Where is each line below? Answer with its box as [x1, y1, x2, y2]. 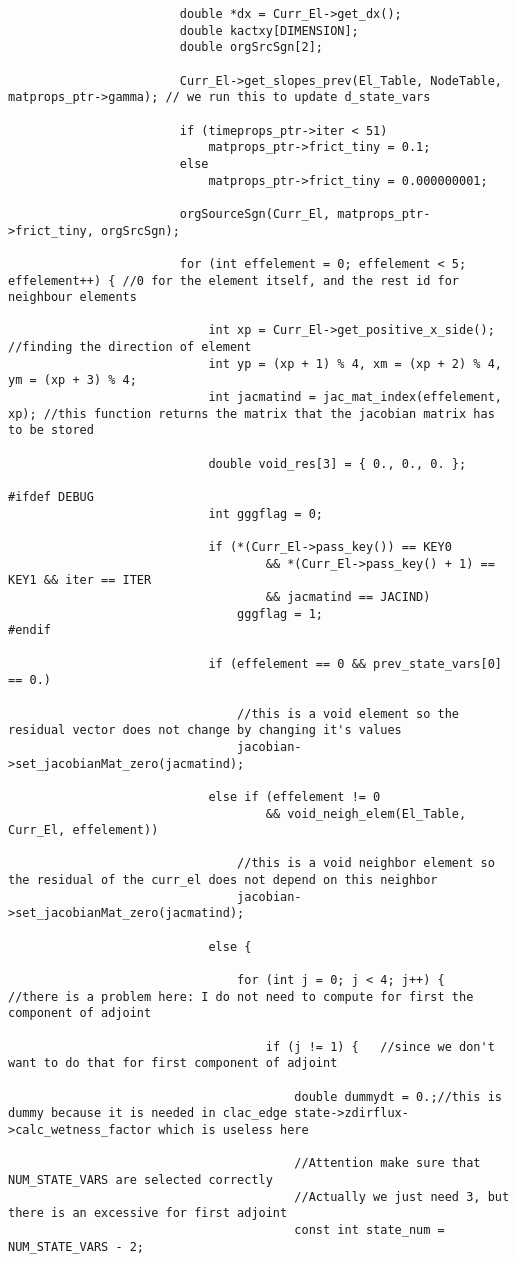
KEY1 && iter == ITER [8, 573, 152, 588]
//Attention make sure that [294, 1156, 481, 1171]
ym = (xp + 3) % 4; [8, 373, 137, 388]
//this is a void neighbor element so [237, 856, 495, 871]
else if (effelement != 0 [208, 789, 381, 804]
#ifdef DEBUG [8, 490, 94, 505]
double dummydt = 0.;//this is [294, 1089, 502, 1104]
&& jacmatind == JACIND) [265, 589, 431, 604]
